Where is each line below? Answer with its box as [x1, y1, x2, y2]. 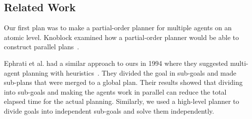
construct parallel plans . [4, 41, 79, 52]
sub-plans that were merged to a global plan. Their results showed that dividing [4, 77, 243, 87]
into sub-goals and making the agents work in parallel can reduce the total [4, 86, 227, 97]
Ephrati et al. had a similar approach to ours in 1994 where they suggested [4, 58, 228, 68]
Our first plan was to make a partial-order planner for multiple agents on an [4, 22, 232, 33]
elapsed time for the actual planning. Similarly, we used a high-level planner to [4, 96, 239, 106]
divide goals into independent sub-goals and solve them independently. [4, 105, 214, 116]
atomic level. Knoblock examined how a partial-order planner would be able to [4, 32, 239, 42]
